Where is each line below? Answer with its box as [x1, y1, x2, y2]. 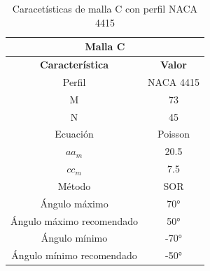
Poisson [157, 126, 190, 141]
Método [57, 178, 91, 193]
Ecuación [55, 126, 94, 141]
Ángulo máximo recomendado [10, 213, 139, 228]
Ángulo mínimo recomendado [11, 248, 137, 263]
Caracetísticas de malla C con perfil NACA [12, 1, 198, 15]
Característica [40, 57, 108, 72]
